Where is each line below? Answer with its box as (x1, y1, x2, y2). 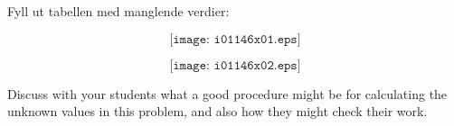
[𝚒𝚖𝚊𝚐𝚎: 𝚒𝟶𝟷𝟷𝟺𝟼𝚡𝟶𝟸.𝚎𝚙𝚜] (169, 58, 301, 72)
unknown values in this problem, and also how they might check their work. (7, 102, 428, 121)
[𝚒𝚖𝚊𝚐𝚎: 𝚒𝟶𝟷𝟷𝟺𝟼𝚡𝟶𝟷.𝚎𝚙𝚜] (169, 32, 301, 46)
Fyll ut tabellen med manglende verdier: (7, 2, 230, 20)
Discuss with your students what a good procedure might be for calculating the (7, 84, 448, 103)
